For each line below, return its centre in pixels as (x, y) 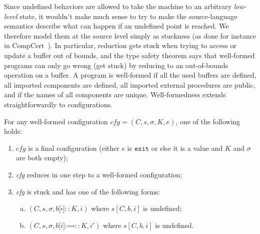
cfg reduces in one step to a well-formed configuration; (99, 174)
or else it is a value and (187, 148)
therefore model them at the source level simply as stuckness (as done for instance (130, 35)
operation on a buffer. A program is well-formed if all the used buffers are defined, (130, 75)
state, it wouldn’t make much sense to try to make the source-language (128, 16)
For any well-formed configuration (56, 121)
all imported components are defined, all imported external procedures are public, (130, 84)
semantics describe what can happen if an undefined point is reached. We (116, 26)
